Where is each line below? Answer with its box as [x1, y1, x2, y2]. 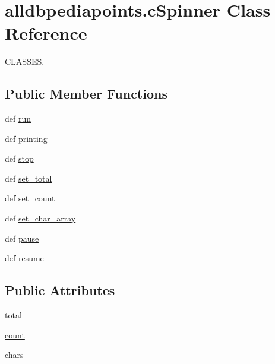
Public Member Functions [5, 84, 167, 103]
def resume [5, 252, 44, 264]
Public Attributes [5, 281, 115, 299]
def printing [5, 132, 48, 144]
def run [5, 112, 31, 125]
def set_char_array [5, 212, 76, 224]
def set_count [5, 192, 55, 204]
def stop [5, 152, 34, 164]
